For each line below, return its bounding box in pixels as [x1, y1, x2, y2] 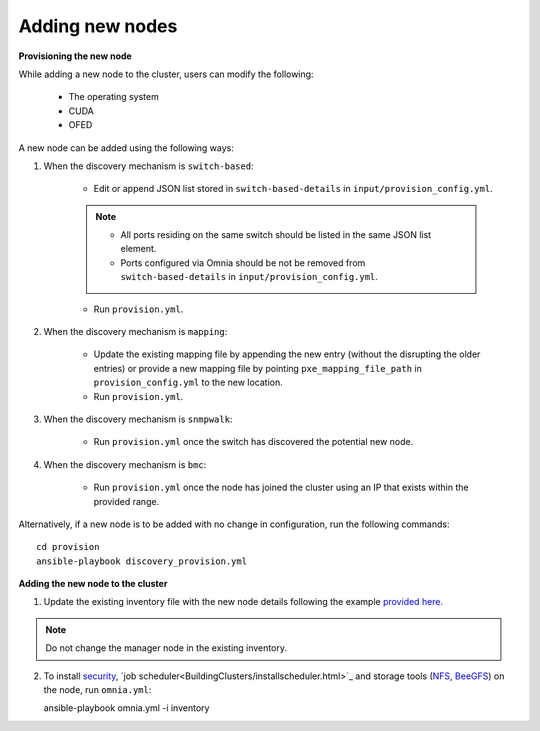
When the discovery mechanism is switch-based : [43, 160, 254, 172]
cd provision [36, 541, 100, 553]
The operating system [68, 91, 159, 103]
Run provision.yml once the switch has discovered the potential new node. [93, 436, 414, 448]
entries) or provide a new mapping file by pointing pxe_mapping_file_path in [93, 362, 422, 374]
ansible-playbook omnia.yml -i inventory [43, 702, 210, 714]
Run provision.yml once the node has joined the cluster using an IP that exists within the [93, 481, 469, 494]
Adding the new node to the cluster [18, 578, 168, 590]
